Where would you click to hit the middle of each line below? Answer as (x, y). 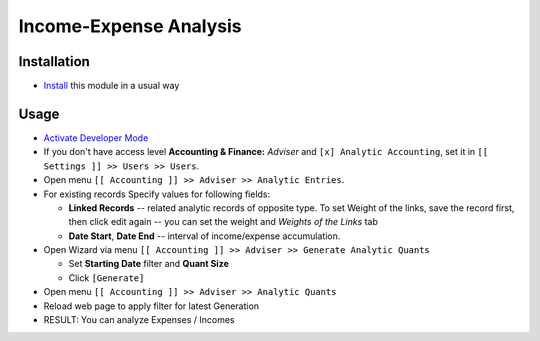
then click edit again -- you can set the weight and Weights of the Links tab (223, 222)
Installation (54, 61)
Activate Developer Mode (96, 137)
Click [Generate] (106, 277)
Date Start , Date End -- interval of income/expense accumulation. (204, 236)
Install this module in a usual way (111, 86)
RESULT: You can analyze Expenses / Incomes (139, 320)
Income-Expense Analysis (130, 26)
